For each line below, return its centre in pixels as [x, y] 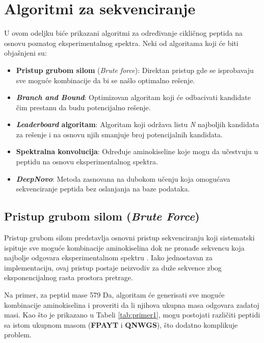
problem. [18, 335]
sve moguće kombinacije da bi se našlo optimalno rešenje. [105, 80]
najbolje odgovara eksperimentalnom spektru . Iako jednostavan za [108, 258]
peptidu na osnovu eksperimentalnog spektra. [87, 162]
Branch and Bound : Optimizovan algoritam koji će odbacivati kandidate [133, 97]
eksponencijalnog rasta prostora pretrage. [69, 277]
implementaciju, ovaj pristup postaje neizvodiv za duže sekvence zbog [113, 267]
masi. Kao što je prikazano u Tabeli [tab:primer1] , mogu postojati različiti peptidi [132, 315]
